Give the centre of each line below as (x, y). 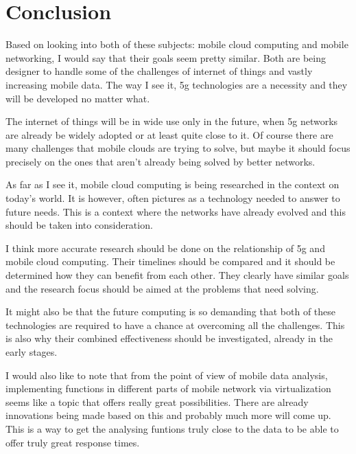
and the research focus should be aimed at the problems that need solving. (162, 288)
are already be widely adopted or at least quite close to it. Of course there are (169, 134)
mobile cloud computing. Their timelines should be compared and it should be (170, 261)
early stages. (32, 352)
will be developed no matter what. (78, 98)
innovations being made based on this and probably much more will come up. (168, 415)
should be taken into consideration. (79, 225)
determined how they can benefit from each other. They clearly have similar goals (177, 275)
